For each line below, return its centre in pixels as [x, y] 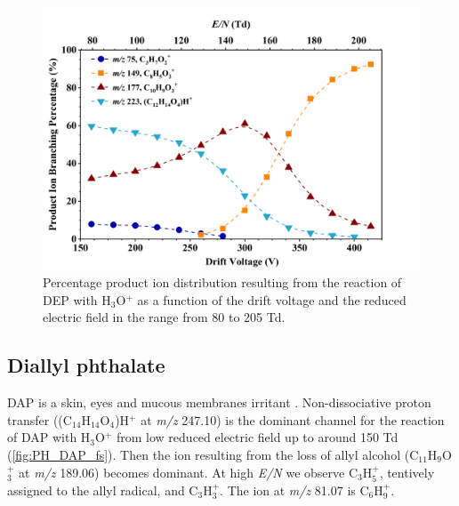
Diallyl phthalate [86, 365]
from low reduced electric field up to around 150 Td [258, 437]
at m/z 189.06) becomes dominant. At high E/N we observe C [189, 472]
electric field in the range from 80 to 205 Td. [164, 317]
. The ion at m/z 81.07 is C [294, 490]
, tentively [407, 472]
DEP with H [77, 299]
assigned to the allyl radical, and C [103, 490]
